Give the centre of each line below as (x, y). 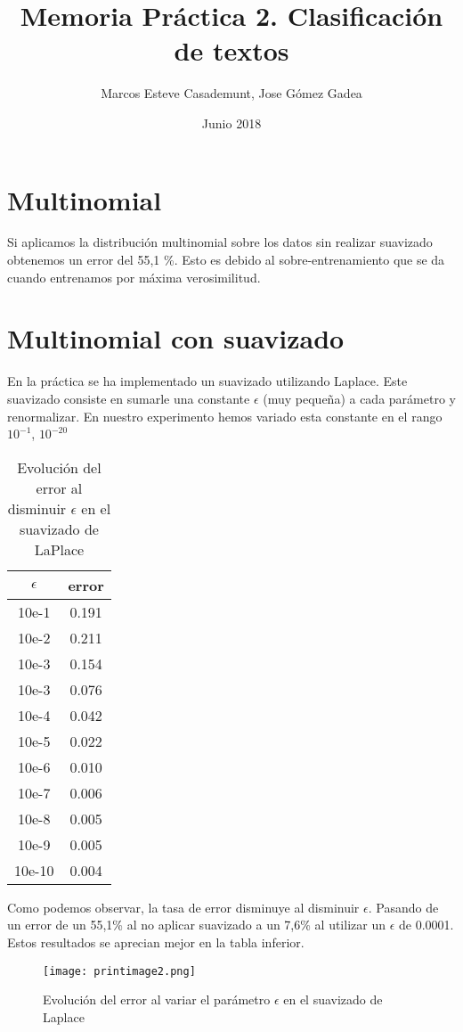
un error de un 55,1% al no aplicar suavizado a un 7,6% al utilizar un (196, 925)
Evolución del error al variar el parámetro (157, 999)
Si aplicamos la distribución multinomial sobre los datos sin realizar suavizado (220, 242)
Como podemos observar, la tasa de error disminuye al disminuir (183, 907)
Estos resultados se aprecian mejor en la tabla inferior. (156, 942)
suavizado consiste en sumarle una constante (129, 398)
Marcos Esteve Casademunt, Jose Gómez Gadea (231, 93)
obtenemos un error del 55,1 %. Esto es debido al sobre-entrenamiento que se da (226, 260)
